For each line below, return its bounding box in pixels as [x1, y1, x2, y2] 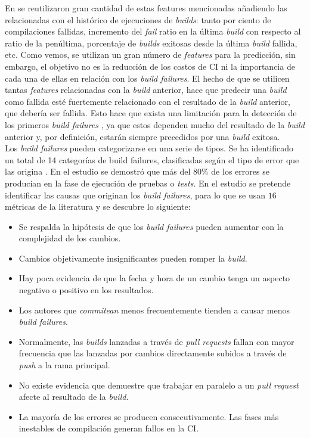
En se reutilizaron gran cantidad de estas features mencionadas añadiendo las [5, 2, 287, 14]
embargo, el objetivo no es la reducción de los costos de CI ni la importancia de [5, 60, 295, 72]
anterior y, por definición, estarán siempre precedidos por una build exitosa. [5, 130, 280, 142]
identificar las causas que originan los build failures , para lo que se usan [5, 188, 265, 201]
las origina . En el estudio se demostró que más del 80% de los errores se [5, 165, 269, 178]
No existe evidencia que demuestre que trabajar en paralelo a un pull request [18, 378, 299, 391]
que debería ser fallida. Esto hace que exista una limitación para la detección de [5, 107, 297, 119]
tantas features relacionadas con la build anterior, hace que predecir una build [5, 83, 287, 96]
